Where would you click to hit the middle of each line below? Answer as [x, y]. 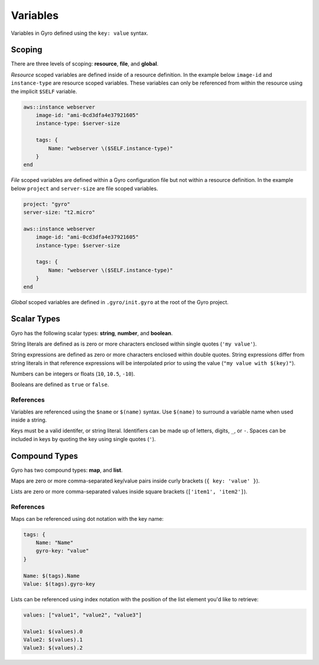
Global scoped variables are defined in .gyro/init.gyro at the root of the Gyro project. [120, 302]
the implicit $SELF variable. [44, 91]
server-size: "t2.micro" [59, 212]
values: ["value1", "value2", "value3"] [82, 615]
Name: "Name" [55, 542]
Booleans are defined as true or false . [60, 384]
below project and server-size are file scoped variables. [84, 188]
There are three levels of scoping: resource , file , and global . [85, 64]
